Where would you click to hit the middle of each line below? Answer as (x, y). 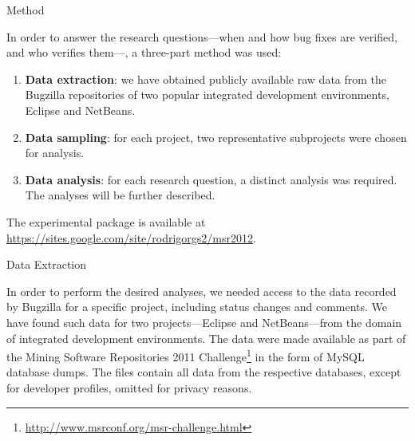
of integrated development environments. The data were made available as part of (206, 338)
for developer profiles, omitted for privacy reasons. (129, 387)
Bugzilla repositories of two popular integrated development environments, (207, 94)
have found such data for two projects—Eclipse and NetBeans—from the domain (204, 322)
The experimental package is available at (106, 221)
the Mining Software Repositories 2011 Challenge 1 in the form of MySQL (186, 355)
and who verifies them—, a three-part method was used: (144, 52)
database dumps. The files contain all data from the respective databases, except (204, 372)
